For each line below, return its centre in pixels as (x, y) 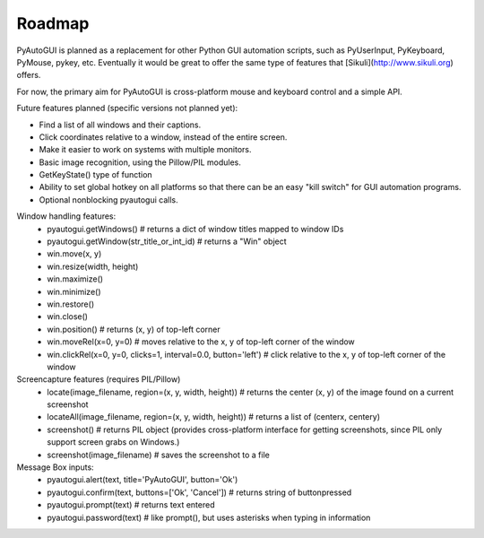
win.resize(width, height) (93, 266)
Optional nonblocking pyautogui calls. (108, 200)
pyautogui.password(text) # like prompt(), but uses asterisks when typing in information (209, 517)
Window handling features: (66, 216)
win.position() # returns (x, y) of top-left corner (134, 329)
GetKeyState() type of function (95, 175)
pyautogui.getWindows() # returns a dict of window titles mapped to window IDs (195, 229)
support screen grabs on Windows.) (113, 442)
